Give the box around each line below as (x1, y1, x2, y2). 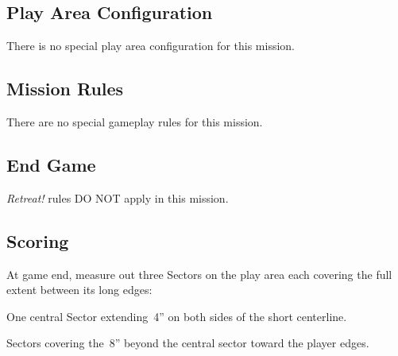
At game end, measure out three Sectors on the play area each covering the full (6, 265, 392, 282)
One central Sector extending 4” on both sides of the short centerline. (6, 308, 347, 324)
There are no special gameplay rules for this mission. (6, 114, 263, 130)
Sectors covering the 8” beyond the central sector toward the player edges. (6, 335, 369, 351)
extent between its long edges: (6, 281, 153, 298)
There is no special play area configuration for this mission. (6, 37, 295, 54)
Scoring (6, 228, 69, 253)
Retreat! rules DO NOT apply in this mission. (6, 189, 229, 206)
